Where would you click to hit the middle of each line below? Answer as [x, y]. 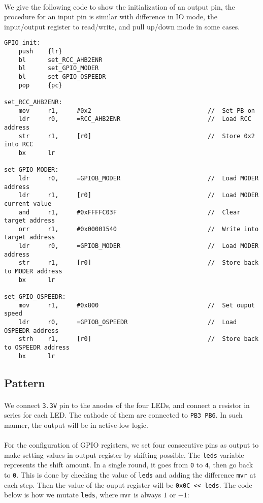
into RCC [19, 145]
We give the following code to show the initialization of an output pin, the [120, 6]
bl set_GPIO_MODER [59, 68]
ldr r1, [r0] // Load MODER [139, 195]
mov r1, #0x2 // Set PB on [137, 111]
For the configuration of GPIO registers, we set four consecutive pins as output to [131, 445]
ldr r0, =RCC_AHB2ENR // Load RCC [135, 119]
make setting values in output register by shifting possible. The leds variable [124, 454]
